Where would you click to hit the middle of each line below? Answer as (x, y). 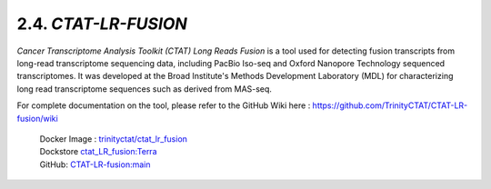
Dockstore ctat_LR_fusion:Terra (98, 152)
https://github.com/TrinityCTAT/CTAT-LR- (390, 105)
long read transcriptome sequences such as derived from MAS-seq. (145, 89)
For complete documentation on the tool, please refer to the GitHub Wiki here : (164, 105)
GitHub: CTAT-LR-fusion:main (95, 164)
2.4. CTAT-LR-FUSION (102, 24)
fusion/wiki (37, 118)
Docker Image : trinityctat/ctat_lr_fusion (114, 139)
